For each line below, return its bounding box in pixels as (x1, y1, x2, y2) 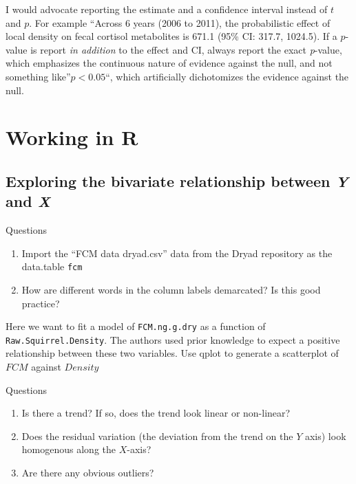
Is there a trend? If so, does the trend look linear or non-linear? (21, 406, 291, 420)
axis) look (304, 428, 346, 443)
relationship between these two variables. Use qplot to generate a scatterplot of (6, 346, 339, 360)
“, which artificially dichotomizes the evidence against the (105, 69, 349, 83)
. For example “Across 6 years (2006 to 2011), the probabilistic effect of (29, 15, 331, 30)
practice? (21, 296, 60, 310)
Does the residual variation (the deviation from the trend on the (21, 428, 293, 443)
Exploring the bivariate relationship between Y (6, 170, 348, 191)
